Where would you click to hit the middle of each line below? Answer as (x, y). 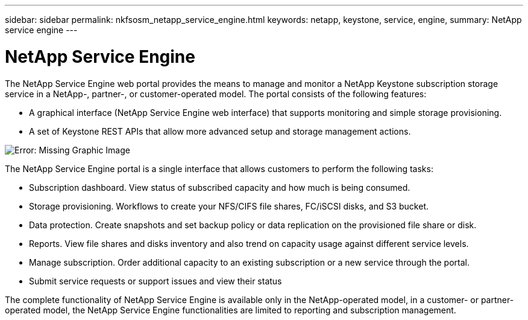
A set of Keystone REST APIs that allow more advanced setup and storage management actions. (220, 131)
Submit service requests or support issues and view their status (156, 281)
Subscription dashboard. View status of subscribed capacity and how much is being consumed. (220, 187)
